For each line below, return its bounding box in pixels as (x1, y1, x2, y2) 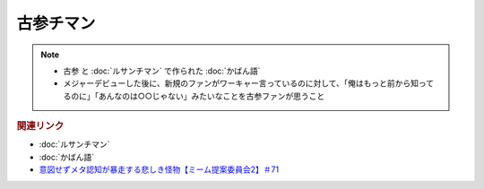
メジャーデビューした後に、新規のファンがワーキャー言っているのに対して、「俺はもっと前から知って (63, 78, 435, 89)
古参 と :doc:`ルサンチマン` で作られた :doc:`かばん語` (63, 65, 261, 76)
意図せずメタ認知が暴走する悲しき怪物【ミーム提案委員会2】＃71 (39, 164, 280, 175)
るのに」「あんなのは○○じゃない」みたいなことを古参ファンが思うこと (63, 90, 325, 101)
